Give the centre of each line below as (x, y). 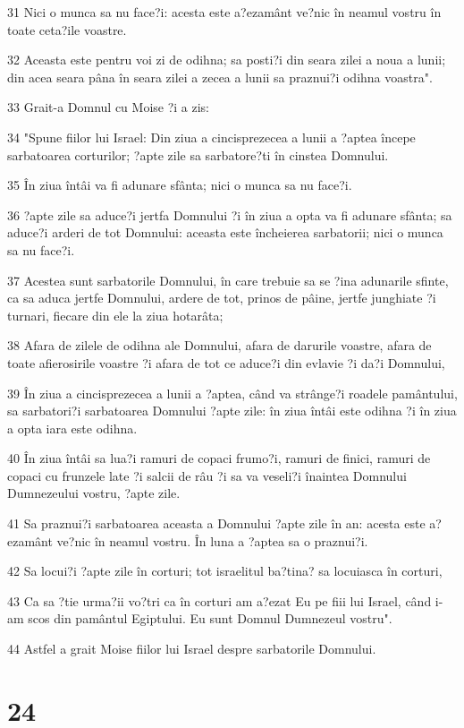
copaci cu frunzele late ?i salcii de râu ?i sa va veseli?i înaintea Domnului (207, 475)
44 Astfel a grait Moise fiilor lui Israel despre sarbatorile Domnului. (192, 649)
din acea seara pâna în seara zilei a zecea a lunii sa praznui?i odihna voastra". (220, 77)
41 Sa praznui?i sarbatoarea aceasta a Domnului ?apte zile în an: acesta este (216, 523)
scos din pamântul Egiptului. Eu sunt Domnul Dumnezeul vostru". (210, 618)
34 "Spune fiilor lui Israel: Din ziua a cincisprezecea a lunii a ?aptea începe (211, 137)
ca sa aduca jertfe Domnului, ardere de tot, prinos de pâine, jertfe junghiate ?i (222, 298)
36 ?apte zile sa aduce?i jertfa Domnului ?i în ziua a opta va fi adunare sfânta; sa (230, 214)
